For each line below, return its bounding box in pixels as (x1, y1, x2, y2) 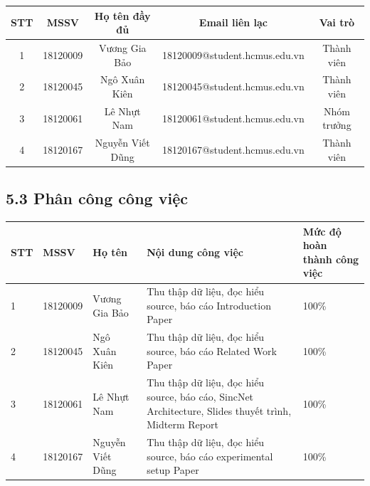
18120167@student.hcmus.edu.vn (162, 142, 305, 157)
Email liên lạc (199, 15, 268, 30)
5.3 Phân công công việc (6, 187, 188, 209)
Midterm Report (147, 417, 218, 432)
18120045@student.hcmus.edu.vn (162, 79, 305, 94)
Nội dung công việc (147, 245, 244, 260)
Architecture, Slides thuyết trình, (147, 403, 292, 418)
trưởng (322, 117, 351, 132)
